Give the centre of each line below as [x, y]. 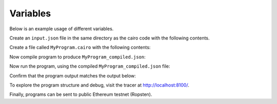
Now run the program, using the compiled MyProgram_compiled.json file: [90, 66]
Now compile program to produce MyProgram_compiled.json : [77, 57]
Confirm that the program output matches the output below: [73, 76]
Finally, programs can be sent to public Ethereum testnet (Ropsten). [81, 94]
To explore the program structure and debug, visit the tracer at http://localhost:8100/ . [99, 85]
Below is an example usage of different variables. [62, 29]
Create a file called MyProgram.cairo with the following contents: [80, 47]
